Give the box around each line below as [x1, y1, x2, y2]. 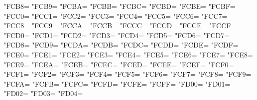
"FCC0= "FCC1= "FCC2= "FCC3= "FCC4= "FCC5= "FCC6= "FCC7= [3, 10, 228, 21]
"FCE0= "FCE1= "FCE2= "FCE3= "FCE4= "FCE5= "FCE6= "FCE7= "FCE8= [3, 49, 253, 59]
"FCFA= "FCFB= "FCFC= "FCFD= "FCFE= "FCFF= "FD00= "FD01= [3, 78, 231, 89]
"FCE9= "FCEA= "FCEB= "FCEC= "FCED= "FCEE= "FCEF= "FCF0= [3, 59, 234, 69]
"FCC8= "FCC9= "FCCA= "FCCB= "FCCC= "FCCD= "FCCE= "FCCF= [3, 20, 237, 31]
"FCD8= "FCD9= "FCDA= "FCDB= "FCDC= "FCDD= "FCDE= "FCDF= [3, 40, 239, 50]
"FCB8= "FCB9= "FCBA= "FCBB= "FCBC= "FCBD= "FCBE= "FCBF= [3, 1, 236, 11]
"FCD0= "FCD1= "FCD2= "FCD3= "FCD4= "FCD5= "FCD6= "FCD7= [3, 30, 230, 40]
